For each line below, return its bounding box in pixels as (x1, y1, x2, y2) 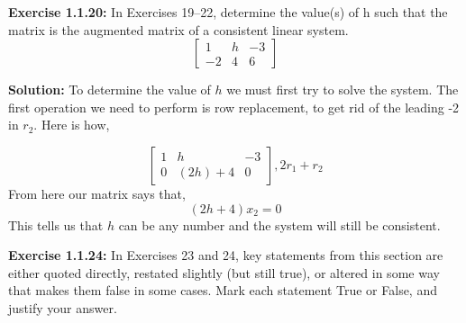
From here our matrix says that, (8, 184, 186, 202)
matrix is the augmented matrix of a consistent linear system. (8, 20, 349, 39)
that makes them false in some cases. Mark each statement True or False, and (8, 281, 437, 300)
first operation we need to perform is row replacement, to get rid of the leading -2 (8, 97, 460, 116)
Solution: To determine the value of (8, 80, 211, 99)
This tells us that (8, 215, 104, 234)
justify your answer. (8, 298, 117, 317)
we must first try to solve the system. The (226, 80, 459, 99)
